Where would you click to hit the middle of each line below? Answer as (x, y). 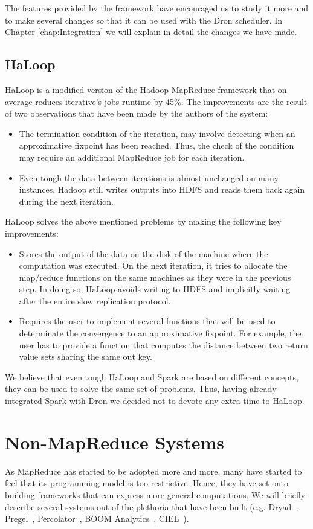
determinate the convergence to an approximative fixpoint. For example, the (160, 333)
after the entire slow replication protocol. (95, 300)
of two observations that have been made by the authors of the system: (137, 113)
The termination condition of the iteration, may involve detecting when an (157, 133)
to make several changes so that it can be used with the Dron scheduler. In (144, 20)
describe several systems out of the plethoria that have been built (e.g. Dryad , (152, 506)
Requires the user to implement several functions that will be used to (147, 321)
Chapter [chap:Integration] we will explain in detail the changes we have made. (151, 32)
